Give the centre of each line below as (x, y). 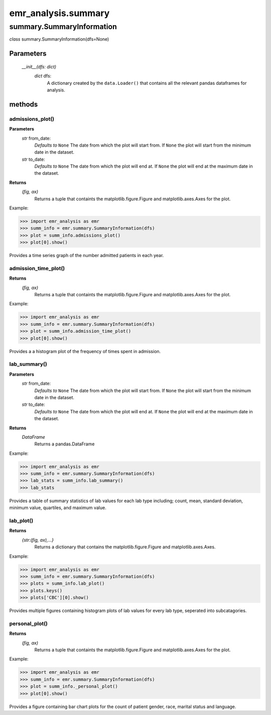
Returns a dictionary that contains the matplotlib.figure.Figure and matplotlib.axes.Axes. (125, 547)
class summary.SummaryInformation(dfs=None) (59, 39)
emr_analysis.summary (59, 13)
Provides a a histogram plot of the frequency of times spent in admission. (85, 351)
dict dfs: (43, 76)
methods (24, 104)
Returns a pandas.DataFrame (64, 444)
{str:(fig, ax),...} (38, 540)
